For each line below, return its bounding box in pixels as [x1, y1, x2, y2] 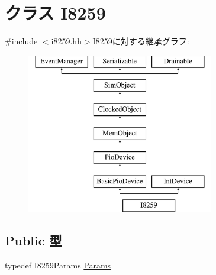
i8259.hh [51, 35, 82, 47]
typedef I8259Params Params [5, 259, 111, 271]
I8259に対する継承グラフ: [92, 35, 189, 47]
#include [5, 35, 38, 47]
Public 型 [5, 231, 62, 250]
